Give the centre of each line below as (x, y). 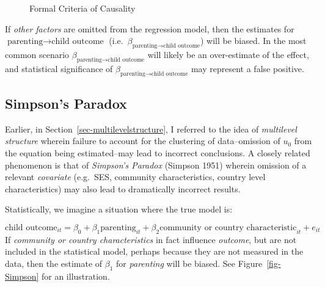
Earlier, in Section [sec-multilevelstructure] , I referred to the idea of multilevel (151, 129)
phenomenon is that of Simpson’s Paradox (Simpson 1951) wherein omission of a (156, 165)
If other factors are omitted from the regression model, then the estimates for (150, 28)
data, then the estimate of (54, 263)
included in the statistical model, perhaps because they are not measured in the (154, 251)
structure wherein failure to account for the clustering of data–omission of (143, 141)
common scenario (37, 54)
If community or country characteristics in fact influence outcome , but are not (151, 239)
